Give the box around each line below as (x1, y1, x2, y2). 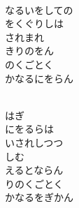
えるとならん (5, 163, 64, 177)
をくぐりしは (5, 16, 64, 31)
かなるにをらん (5, 70, 73, 85)
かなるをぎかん (5, 190, 73, 205)
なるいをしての (5, 2, 73, 17)
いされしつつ (5, 135, 64, 149)
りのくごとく (5, 176, 64, 191)
